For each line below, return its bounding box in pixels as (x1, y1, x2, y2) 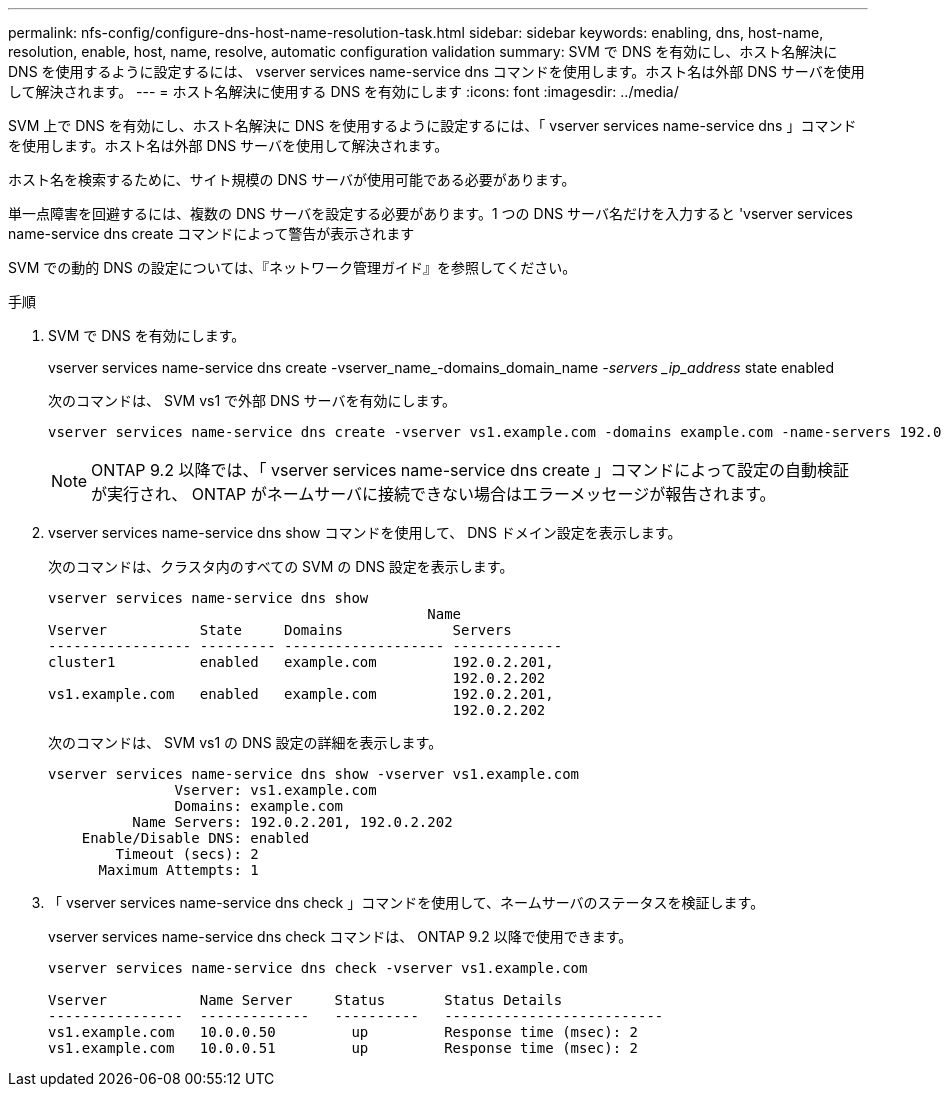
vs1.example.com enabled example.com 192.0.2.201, (48, 686, 554, 702)
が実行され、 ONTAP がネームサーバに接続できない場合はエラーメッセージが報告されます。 (91, 484, 776, 504)
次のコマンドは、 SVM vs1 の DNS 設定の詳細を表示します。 (48, 734, 443, 751)
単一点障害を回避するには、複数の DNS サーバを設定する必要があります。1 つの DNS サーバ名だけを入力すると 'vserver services (8, 205, 853, 222)
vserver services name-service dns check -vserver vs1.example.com (48, 960, 588, 976)
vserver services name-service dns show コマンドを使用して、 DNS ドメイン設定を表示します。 (48, 524, 682, 541)
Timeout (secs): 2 (115, 846, 259, 862)
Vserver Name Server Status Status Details (48, 992, 563, 1008)
